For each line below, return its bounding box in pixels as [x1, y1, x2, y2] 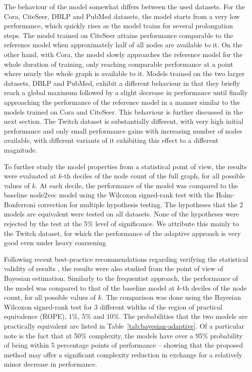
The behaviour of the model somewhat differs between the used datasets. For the [4, 1, 245, 11]
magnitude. [4, 144, 37, 155]
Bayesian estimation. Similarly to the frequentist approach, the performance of [4, 273, 238, 283]
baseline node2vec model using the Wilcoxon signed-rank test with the [4, 190, 214, 200]
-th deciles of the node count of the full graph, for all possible [62, 171, 245, 181]
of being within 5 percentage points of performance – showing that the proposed [4, 340, 243, 350]
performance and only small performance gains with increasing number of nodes [4, 125, 242, 136]
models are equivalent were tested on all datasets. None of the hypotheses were [4, 209, 239, 219]
